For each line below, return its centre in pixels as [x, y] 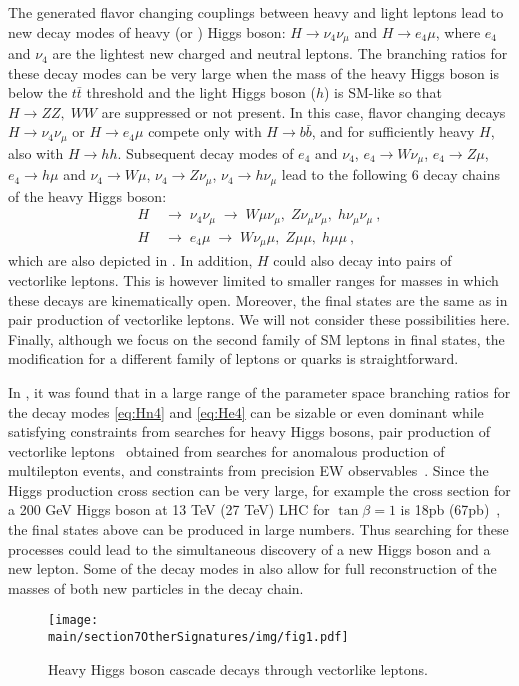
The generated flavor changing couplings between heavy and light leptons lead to [256, 12]
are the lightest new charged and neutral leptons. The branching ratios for [280, 53]
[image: [73, 620]
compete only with [205, 131]
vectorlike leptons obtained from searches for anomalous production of [226, 450]
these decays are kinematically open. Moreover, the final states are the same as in [258, 299]
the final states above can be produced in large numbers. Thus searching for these [258, 529]
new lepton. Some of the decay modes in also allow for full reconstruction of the [252, 568]
